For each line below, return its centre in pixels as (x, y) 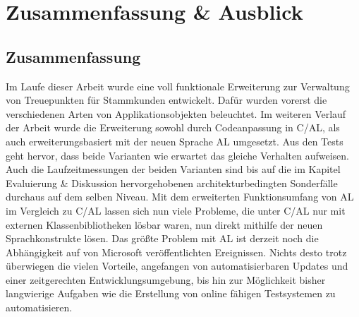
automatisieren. (39, 307)
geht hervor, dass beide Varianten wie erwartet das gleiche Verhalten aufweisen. (178, 155)
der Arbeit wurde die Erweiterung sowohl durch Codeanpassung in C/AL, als (173, 127)
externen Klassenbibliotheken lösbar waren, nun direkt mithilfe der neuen (164, 224)
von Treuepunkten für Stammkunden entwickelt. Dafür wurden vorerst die (166, 100)
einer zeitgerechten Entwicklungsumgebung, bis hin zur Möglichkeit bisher (166, 279)
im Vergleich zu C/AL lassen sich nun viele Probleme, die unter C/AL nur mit (176, 210)
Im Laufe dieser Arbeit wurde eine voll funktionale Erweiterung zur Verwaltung (178, 86)
